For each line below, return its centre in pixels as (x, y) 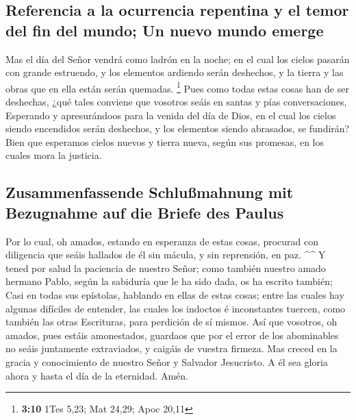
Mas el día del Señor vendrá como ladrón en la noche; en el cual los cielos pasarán (178, 59)
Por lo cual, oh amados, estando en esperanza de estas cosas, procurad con (162, 241)
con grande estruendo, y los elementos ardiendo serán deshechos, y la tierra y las (175, 72)
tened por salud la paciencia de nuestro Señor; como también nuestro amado (166, 268)
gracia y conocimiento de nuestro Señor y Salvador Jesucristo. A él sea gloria (167, 361)
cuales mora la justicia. (54, 155)
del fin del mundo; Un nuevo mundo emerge (165, 30)
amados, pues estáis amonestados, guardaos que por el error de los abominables (172, 335)
